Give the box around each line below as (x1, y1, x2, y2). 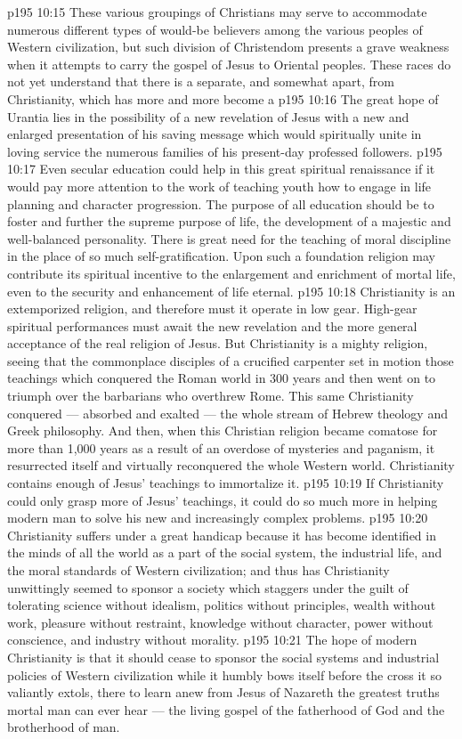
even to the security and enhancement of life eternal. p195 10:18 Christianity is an (7, 281, 456, 300)
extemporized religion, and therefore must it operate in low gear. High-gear (7, 299, 417, 318)
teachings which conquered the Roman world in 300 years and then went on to (7, 369, 436, 387)
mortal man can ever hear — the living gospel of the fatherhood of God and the (7, 700, 445, 719)
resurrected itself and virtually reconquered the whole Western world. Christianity (7, 456, 455, 475)
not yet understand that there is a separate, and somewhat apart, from (7, 72, 394, 91)
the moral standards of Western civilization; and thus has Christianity (7, 561, 390, 579)
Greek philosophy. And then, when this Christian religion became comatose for (7, 421, 438, 440)
